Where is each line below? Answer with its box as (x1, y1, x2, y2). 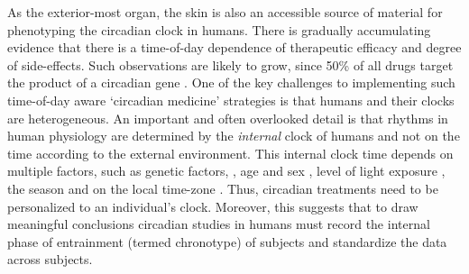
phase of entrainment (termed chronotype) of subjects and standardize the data (7, 232, 447, 251)
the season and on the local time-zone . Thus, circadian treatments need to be (7, 178, 438, 197)
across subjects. (7, 250, 93, 269)
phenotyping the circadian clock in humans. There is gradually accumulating (7, 20, 431, 39)
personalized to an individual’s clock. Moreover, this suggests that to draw (7, 196, 418, 215)
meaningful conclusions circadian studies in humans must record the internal (7, 215, 430, 233)
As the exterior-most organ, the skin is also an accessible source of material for (7, 3, 443, 21)
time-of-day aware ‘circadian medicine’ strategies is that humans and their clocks (7, 90, 455, 109)
